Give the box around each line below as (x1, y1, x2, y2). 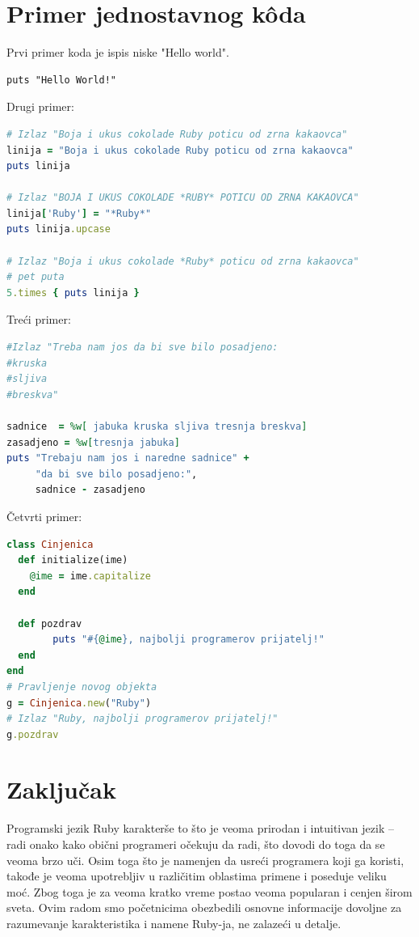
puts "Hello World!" (6, 74, 117, 86)
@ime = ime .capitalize (29, 570, 152, 582)
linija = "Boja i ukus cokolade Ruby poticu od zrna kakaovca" (6, 144, 354, 156)
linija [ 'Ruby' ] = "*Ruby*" (6, 207, 152, 219)
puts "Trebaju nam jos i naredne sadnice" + (6, 452, 249, 464)
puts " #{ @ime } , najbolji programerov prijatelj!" (52, 634, 325, 646)
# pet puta (6, 271, 65, 283)
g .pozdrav (6, 728, 59, 740)
